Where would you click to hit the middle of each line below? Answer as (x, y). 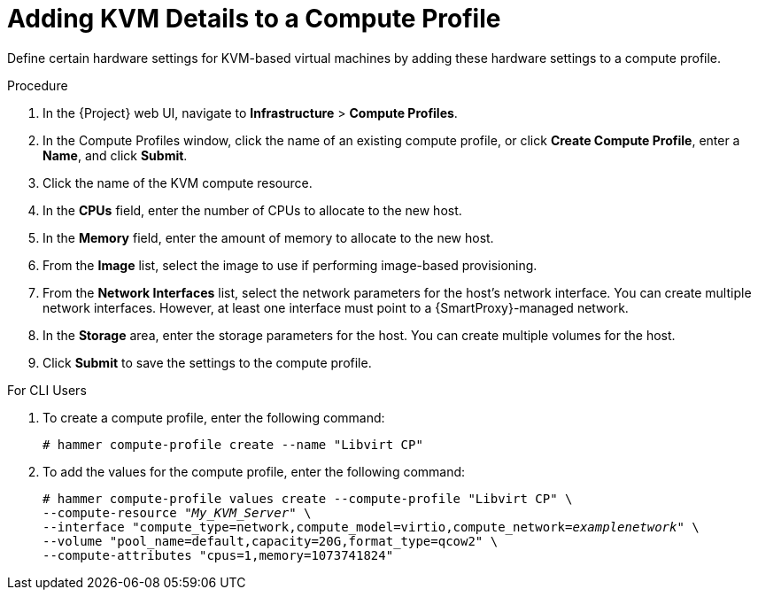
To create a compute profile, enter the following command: (214, 417)
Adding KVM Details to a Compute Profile (254, 19)
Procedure (38, 85)
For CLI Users (47, 390)
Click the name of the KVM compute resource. (178, 182)
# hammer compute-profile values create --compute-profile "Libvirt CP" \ (308, 498)
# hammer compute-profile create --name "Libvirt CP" (233, 444)
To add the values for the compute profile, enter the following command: (254, 471)
